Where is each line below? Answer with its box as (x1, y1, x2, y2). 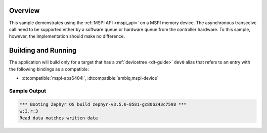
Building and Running (9, 46, 77, 55)
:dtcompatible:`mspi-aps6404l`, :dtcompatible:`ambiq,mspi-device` (21, 75, 159, 81)
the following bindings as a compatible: (9, 66, 89, 72)
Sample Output (9, 87, 46, 94)
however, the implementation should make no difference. (9, 33, 125, 39)
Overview (9, 6, 40, 15)
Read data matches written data (19, 115, 98, 121)
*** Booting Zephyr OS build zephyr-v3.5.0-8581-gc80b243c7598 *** (19, 101, 187, 107)
